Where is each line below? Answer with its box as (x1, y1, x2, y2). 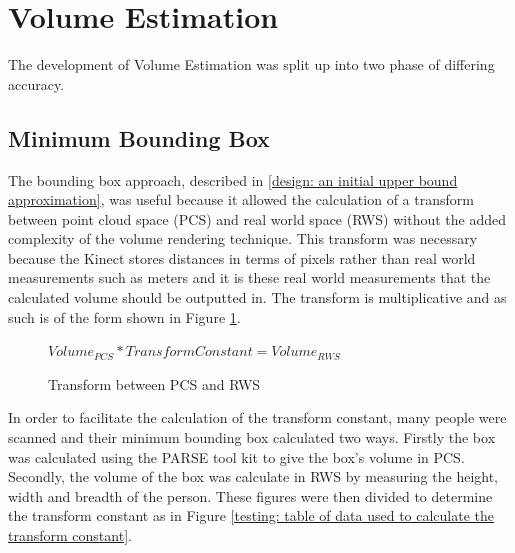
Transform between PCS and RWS (48, 373, 261, 394)
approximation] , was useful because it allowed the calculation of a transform (8, 189, 474, 210)
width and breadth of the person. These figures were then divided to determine (8, 485, 493, 506)
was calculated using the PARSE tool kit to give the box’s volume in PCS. (8, 446, 465, 467)
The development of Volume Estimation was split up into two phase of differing (8, 54, 495, 75)
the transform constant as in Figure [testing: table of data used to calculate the (8, 505, 495, 526)
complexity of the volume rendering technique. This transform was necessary (8, 228, 478, 249)
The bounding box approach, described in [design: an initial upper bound (8, 169, 458, 190)
